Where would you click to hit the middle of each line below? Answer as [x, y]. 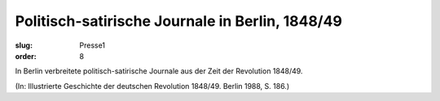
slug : [24, 45]
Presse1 [92, 45]
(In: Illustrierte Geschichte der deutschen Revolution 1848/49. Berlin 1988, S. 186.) [152, 86]
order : [26, 56]
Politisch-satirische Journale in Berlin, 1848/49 [178, 21]
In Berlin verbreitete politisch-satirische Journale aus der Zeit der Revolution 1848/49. [159, 71]
